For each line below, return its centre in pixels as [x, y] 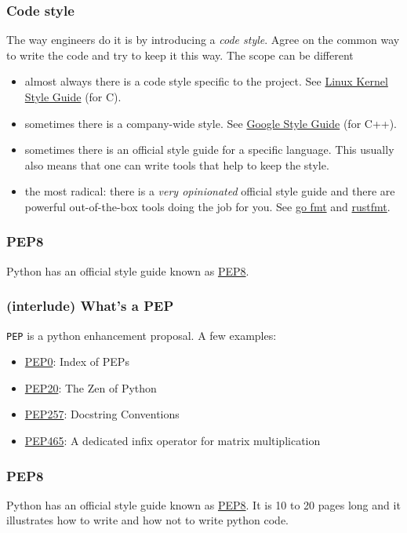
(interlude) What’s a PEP [90, 306]
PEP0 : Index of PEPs [77, 361]
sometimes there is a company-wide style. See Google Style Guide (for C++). [211, 123]
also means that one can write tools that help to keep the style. [177, 164]
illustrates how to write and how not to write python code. [147, 520]
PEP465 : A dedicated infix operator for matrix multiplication [173, 441]
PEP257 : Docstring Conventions [102, 414]
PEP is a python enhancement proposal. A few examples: [142, 335]
